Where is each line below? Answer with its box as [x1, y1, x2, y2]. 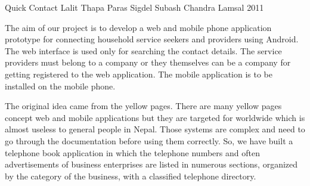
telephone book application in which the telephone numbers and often [5, 146, 260, 159]
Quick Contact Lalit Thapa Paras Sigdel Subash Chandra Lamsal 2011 [5, 1, 264, 13]
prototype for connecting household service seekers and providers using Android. [5, 33, 299, 45]
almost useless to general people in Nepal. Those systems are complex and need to [5, 123, 305, 135]
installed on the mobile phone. [5, 79, 116, 92]
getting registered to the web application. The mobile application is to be [5, 67, 273, 80]
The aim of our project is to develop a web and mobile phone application [5, 21, 272, 33]
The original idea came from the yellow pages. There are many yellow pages [5, 100, 282, 112]
